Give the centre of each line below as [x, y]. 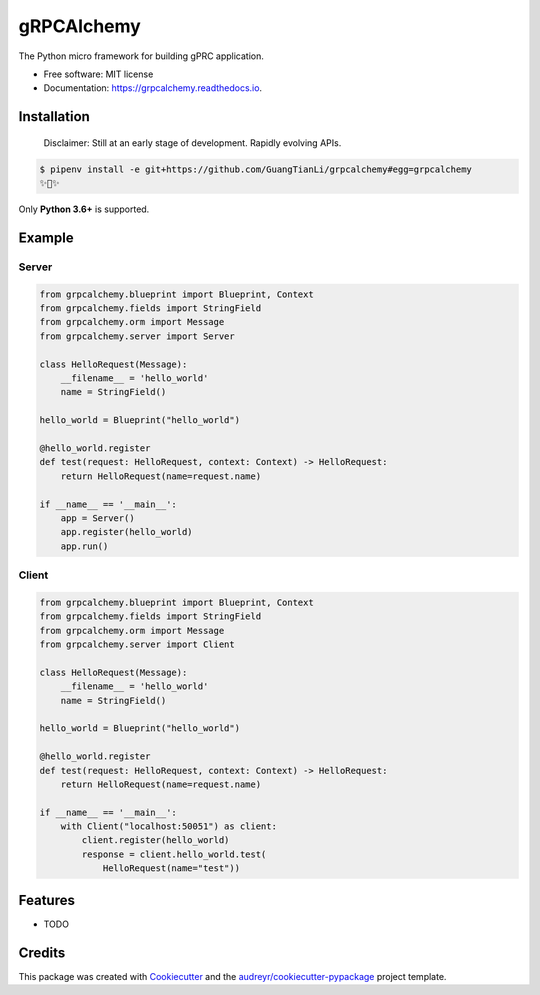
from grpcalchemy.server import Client [137, 644]
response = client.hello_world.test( [174, 854]
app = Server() [97, 518]
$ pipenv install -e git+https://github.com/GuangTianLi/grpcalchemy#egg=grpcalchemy [255, 169]
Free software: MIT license [98, 74]
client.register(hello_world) [155, 840]
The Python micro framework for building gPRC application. [141, 56]
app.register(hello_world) [127, 532]
